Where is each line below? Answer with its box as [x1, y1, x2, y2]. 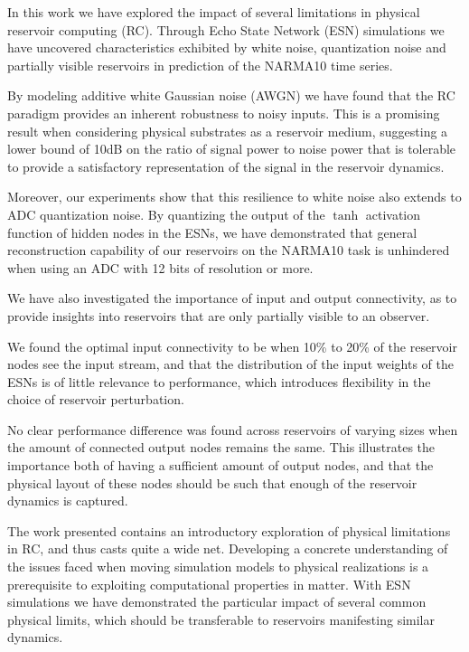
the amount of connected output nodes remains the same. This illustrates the [7, 438, 436, 457]
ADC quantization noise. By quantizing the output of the [7, 204, 325, 223]
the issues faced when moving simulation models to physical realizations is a [7, 557, 429, 576]
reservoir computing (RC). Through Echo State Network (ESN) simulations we [7, 20, 445, 39]
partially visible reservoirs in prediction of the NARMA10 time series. [7, 55, 393, 74]
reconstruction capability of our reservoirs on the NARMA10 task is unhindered [7, 241, 450, 260]
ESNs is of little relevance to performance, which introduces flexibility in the [7, 372, 431, 391]
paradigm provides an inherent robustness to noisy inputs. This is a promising [7, 103, 440, 122]
